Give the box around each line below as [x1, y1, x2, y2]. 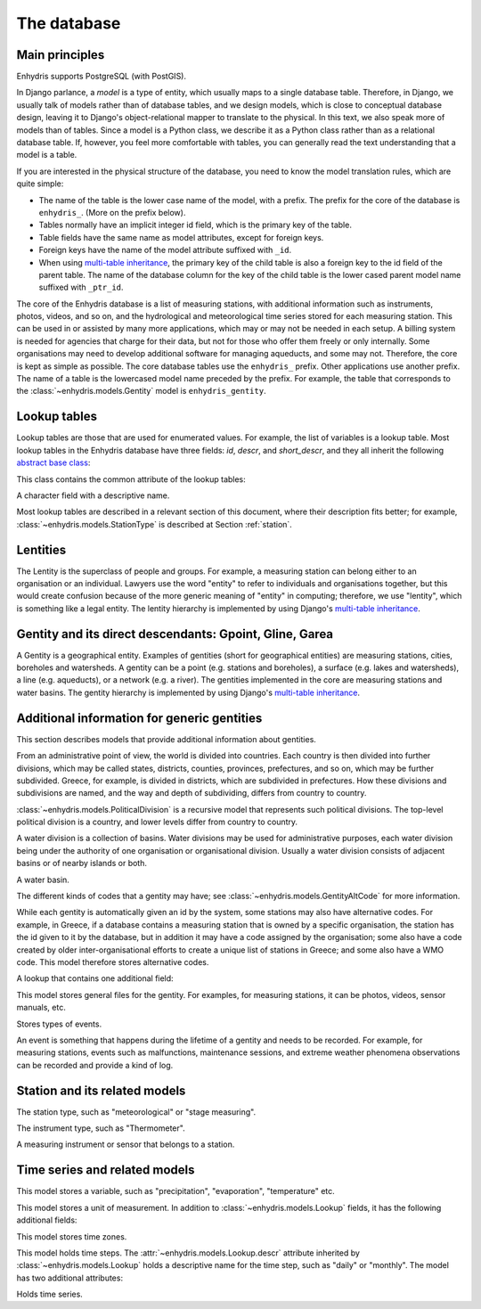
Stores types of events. [16, 1019, 102, 1029]
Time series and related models [16, 1163, 195, 1178]
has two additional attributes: [16, 1272, 124, 1283]
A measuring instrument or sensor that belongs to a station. [16, 1139, 235, 1149]
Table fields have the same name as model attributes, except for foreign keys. [38, 232, 324, 242]
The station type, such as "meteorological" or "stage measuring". [16, 1106, 257, 1117]
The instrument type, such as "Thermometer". [16, 1123, 186, 1133]
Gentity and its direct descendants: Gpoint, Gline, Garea [16, 626, 334, 642]
